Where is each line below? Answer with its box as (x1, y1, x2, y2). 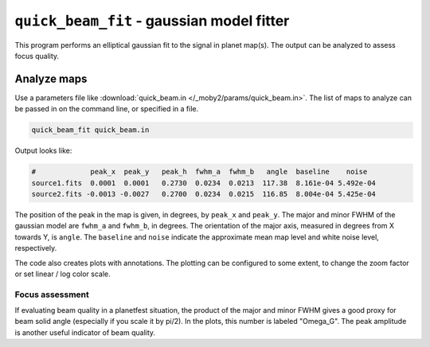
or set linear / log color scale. (14, 269, 111, 279)
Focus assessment (14, 289, 89, 300)
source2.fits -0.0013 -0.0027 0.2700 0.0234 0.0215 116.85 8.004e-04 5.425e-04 (31, 189, 376, 198)
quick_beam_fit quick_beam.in (31, 126, 150, 135)
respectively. (14, 244, 57, 253)
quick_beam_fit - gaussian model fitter (14, 12, 290, 29)
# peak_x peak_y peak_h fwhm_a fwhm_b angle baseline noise (31, 167, 368, 177)
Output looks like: (14, 146, 72, 155)
